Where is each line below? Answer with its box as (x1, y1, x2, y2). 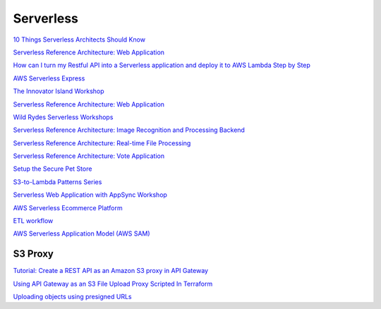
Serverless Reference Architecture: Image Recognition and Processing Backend (13, 126, 245, 134)
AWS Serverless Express (13, 74, 85, 83)
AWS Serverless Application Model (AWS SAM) (13, 229, 151, 238)
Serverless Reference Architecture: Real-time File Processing (13, 138, 191, 147)
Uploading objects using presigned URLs (13, 293, 132, 301)
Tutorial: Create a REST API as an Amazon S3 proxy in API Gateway (13, 267, 208, 275)
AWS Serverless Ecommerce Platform (13, 203, 123, 212)
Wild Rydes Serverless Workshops (13, 113, 114, 121)
